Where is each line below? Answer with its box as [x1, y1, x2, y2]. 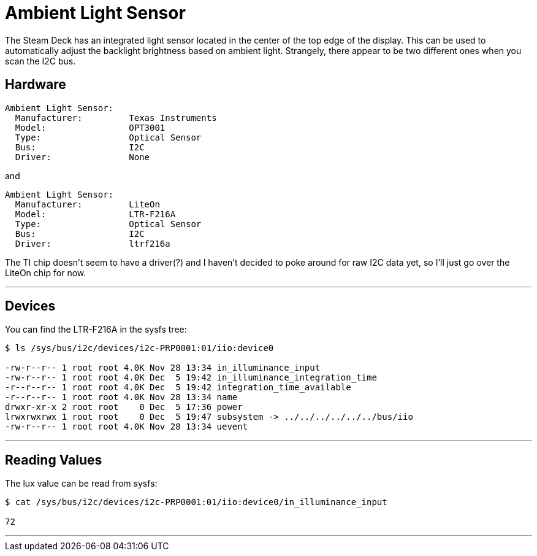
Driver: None [15, 152, 150, 162]
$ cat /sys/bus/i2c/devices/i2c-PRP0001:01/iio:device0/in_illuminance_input [5, 497, 387, 508]
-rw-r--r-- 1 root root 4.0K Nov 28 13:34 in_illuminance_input [5, 363, 321, 373]
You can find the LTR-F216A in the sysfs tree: [5, 324, 187, 335]
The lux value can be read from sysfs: [5, 478, 158, 489]
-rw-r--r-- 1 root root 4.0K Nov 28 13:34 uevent [5, 422, 248, 432]
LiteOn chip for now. [5, 267, 86, 278]
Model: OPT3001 [15, 122, 166, 133]
